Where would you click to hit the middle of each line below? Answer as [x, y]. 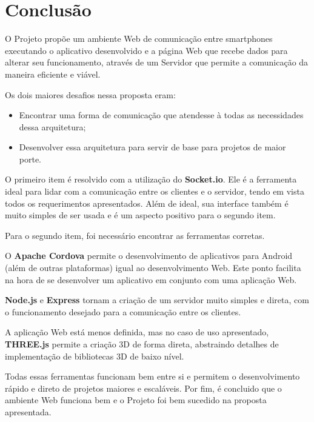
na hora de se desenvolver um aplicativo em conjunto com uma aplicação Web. [151, 279]
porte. [30, 159]
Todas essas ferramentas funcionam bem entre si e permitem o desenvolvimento [152, 376]
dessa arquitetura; [52, 126]
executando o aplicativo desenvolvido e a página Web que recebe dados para [146, 50]
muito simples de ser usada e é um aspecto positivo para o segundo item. [140, 215]
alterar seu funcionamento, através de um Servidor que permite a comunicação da [157, 62]
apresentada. [28, 411]
